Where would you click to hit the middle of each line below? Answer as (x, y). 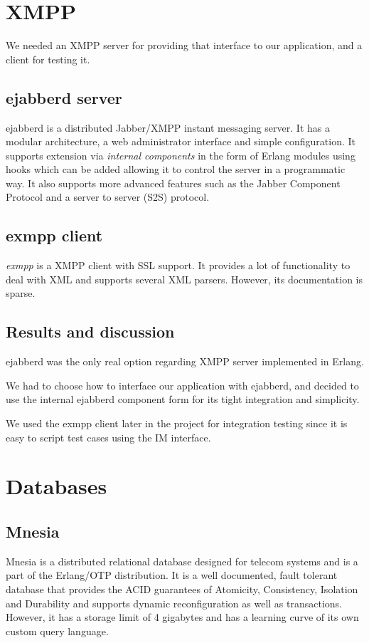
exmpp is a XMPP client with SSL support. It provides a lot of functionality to (178, 265)
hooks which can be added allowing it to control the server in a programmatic (176, 169)
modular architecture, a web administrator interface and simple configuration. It (181, 141)
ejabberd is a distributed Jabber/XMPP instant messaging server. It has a (168, 127)
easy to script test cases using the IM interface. (108, 437)
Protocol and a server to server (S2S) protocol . (108, 197)
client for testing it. (48, 59)
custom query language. (57, 631)
